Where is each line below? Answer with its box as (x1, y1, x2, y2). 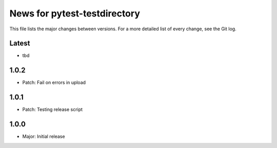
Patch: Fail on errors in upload (22, 80, 86, 86)
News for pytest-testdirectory (9, 8, 141, 19)
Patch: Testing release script (22, 106, 83, 113)
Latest (9, 39, 30, 48)
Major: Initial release (22, 134, 65, 140)
